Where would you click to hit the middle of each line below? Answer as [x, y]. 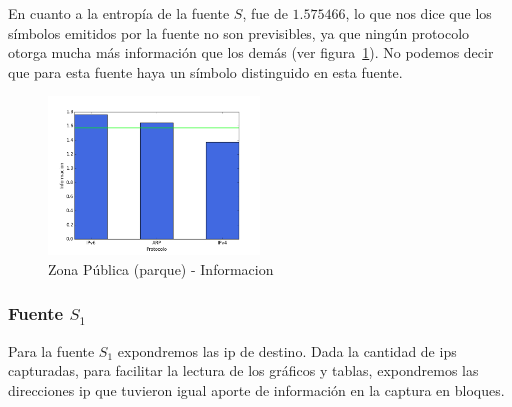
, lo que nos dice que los [418, 13]
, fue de [265, 13]
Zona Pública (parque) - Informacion [161, 268]
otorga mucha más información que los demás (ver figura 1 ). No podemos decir [251, 52]
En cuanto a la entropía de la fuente [119, 13]
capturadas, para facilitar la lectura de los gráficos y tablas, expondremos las [243, 370]
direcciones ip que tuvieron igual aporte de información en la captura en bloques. [256, 389]
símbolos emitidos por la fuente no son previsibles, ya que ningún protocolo [239, 32]
